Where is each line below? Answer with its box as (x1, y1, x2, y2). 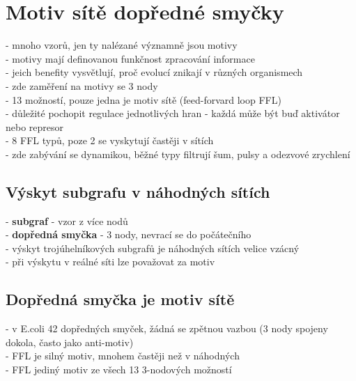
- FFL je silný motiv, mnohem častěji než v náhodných (6, 348, 240, 363)
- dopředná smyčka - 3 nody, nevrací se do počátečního (6, 227, 251, 242)
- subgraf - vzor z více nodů (6, 213, 128, 228)
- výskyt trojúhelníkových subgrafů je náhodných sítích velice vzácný (6, 240, 300, 255)
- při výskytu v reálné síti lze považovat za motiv (6, 254, 215, 269)
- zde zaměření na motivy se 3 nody (6, 78, 158, 93)
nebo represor (6, 119, 64, 134)
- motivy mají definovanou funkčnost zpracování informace (6, 51, 255, 65)
